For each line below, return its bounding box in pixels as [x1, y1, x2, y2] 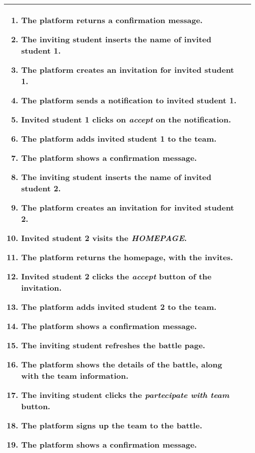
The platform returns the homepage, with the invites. [21, 251, 233, 263]
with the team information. [21, 370, 128, 381]
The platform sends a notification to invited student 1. [21, 94, 237, 106]
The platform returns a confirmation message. [21, 14, 203, 26]
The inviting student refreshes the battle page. [21, 339, 205, 351]
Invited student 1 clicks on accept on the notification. [21, 114, 231, 125]
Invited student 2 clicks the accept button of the [21, 271, 212, 282]
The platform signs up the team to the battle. [21, 420, 203, 431]
